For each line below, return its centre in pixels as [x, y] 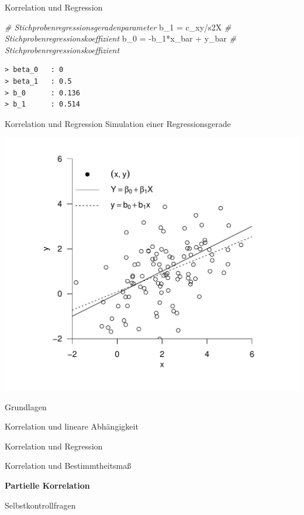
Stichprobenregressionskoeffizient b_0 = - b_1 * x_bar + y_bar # [120, 38]
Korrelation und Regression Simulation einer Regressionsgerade [118, 123]
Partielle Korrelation [47, 485]
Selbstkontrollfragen [40, 505]
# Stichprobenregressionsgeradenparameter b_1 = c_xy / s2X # [118, 27]
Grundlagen [26, 406]
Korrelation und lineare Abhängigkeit [72, 426]
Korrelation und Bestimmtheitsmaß [68, 466]
